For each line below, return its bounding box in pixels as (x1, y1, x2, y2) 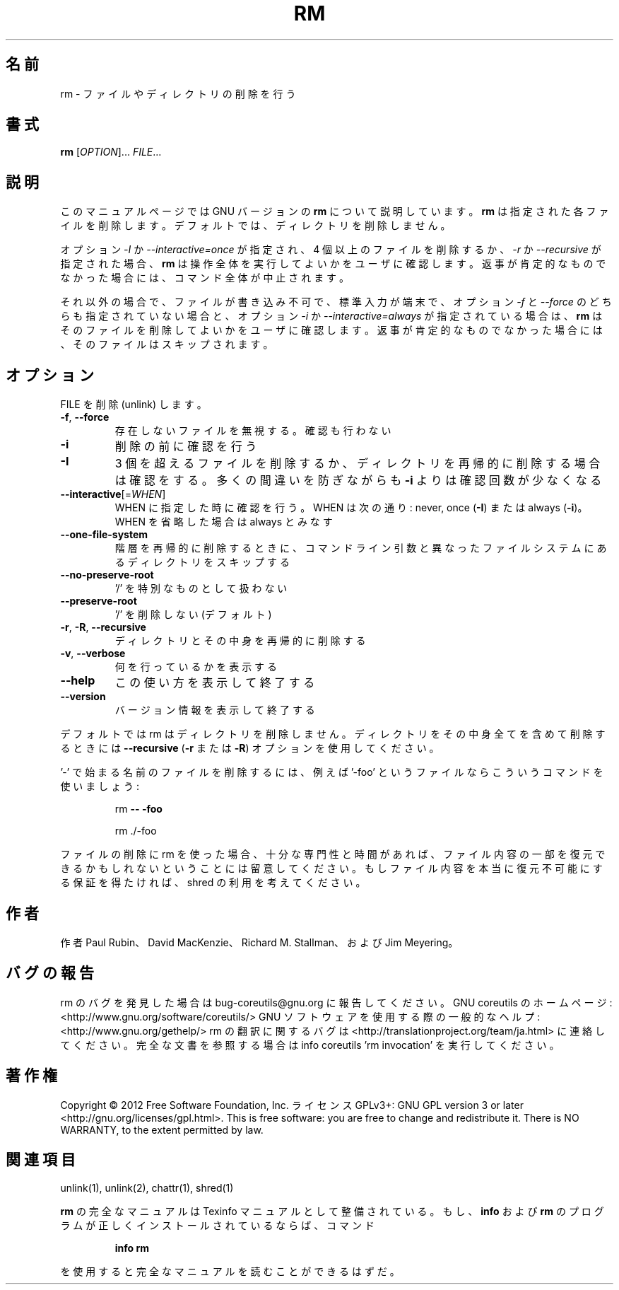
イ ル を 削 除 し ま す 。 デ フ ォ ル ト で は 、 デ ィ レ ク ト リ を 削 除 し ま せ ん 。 (60, 219, 451, 232)
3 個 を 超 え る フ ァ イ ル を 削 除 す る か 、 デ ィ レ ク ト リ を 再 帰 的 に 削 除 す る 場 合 (114, 456, 601, 471)
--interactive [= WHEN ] (60, 488, 166, 501)
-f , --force (60, 411, 110, 424)
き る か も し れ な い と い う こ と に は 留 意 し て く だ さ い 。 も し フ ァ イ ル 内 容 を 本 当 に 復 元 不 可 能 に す (60, 862, 603, 875)
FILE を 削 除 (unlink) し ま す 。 (60, 398, 207, 411)
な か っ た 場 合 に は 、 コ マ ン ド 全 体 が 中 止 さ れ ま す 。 (60, 272, 350, 284)
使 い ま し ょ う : (60, 780, 140, 793)
